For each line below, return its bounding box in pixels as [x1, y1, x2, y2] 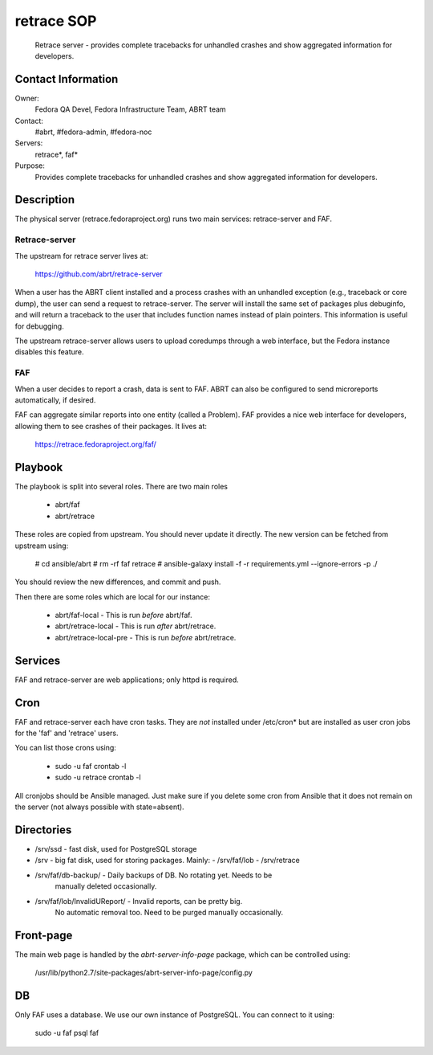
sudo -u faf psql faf [34, 1028, 99, 1038]
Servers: [14, 138, 43, 148]
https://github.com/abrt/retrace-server [34, 269, 164, 279]
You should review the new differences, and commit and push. [14, 577, 221, 587]
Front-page [14, 928, 73, 942]
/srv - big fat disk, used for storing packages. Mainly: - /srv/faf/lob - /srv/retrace [34, 856, 301, 865]
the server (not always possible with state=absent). [14, 802, 184, 812]
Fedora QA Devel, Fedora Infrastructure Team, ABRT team [34, 104, 226, 114]
